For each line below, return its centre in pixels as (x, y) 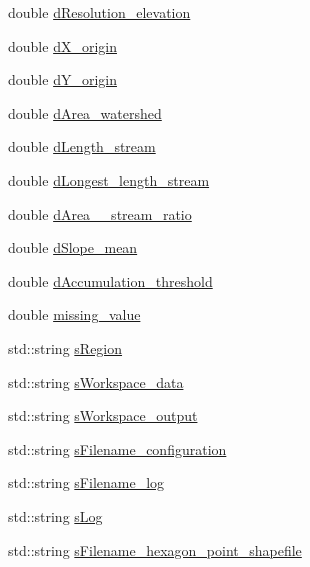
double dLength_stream (82, 146)
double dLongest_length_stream (109, 179)
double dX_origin (62, 45)
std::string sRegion (65, 347)
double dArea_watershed (85, 112)
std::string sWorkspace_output (103, 415)
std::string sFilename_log (86, 482)
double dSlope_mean (73, 247)
